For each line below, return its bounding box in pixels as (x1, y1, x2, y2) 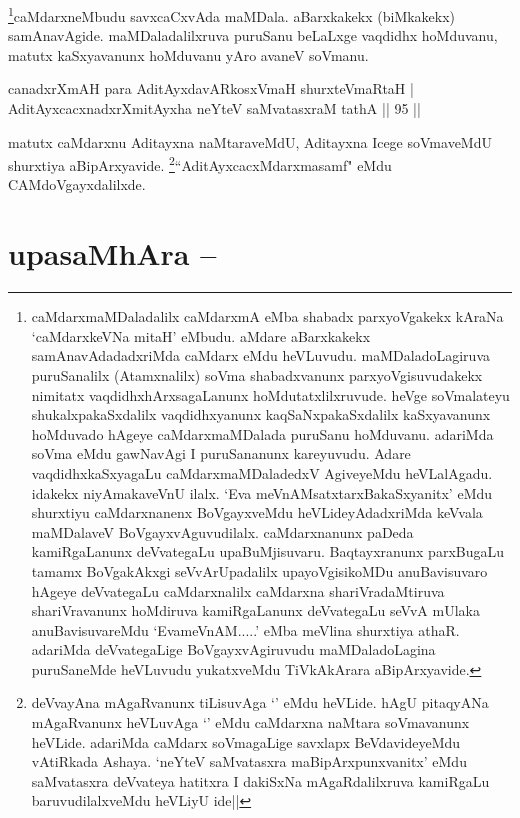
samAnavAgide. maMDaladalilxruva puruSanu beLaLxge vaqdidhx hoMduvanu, (8, 25, 498, 46)
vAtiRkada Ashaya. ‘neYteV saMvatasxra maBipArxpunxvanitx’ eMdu (31, 751, 467, 772)
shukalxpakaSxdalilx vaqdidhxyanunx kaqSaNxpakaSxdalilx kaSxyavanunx (31, 404, 491, 425)
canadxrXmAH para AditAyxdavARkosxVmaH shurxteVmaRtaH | (8, 78, 414, 99)
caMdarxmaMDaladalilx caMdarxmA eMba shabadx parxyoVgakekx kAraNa (31, 306, 504, 327)
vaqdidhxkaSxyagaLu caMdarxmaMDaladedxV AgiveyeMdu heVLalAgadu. (31, 462, 493, 483)
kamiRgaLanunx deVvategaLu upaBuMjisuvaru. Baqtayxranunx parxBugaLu (31, 541, 505, 562)
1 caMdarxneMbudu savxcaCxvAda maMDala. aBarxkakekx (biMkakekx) (8, 3, 456, 26)
